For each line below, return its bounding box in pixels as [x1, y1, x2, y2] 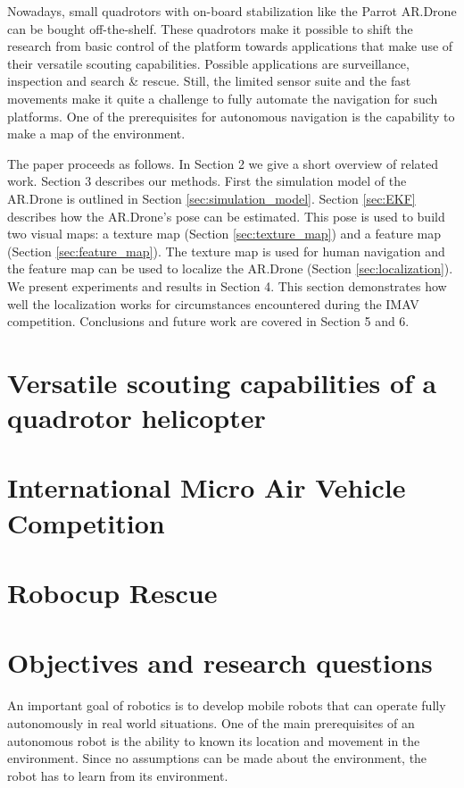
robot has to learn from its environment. [7, 766, 228, 784]
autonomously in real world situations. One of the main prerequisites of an [7, 713, 415, 732]
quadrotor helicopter [7, 399, 266, 436]
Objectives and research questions [7, 644, 433, 681]
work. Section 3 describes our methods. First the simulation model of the [7, 172, 407, 190]
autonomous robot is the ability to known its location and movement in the [7, 731, 420, 750]
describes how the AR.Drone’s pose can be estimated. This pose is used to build [7, 206, 445, 225]
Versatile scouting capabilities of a [7, 364, 437, 400]
